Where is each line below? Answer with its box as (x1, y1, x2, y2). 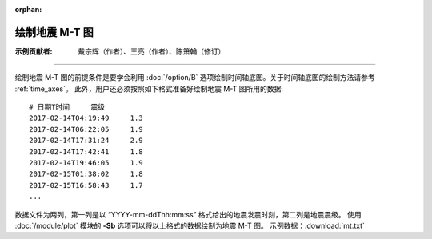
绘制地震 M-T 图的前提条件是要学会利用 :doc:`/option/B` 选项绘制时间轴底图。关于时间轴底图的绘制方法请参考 (14, 73, 375, 82)
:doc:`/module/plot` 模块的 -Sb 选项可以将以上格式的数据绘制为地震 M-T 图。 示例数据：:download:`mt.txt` (14, 221, 366, 230)
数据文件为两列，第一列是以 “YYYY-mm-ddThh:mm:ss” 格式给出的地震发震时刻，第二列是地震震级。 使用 (14, 209, 362, 219)
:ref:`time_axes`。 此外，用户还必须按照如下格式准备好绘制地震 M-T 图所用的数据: (14, 84, 283, 94)
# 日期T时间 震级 (29, 102, 106, 112)
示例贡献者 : (14, 46, 53, 56)
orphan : (14, 5, 42, 14)
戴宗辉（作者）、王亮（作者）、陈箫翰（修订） (78, 46, 226, 56)
